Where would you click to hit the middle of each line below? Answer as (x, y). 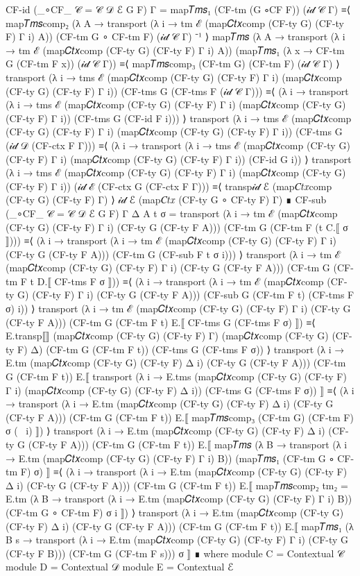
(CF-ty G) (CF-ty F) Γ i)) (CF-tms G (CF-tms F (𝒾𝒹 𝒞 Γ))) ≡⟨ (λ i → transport (177, 91)
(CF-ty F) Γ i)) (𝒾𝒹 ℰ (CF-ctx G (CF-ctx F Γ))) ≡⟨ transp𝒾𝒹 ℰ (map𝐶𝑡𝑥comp (169, 186)
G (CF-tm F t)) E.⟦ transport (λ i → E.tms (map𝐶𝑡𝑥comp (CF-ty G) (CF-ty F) (176, 376)
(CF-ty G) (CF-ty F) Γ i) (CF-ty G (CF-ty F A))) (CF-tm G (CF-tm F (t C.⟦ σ (177, 227)
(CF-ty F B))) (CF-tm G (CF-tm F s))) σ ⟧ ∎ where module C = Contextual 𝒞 (175, 553)
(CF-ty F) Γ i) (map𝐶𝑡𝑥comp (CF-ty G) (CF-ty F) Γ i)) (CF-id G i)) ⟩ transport (179, 159)
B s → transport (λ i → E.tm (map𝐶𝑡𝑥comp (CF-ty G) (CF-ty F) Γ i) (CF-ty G (177, 540)
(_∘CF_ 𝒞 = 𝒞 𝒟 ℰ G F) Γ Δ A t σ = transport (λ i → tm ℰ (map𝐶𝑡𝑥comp (172, 213)
